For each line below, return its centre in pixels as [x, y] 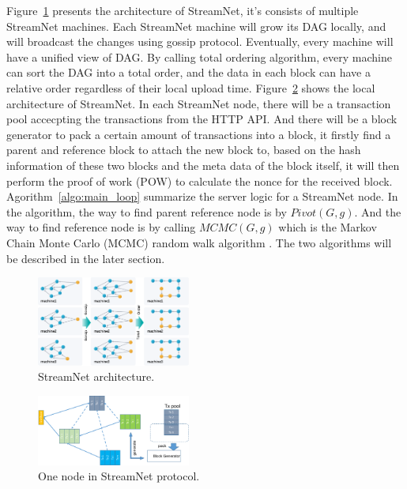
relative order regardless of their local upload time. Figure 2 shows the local [191, 87]
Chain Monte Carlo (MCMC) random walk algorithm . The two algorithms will [199, 242]
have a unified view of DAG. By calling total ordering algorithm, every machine [199, 56]
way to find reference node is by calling [101, 227]
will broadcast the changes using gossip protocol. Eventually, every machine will [200, 41]
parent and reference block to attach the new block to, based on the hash [184, 150]
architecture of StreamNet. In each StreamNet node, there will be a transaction [199, 103]
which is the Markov [328, 227]
